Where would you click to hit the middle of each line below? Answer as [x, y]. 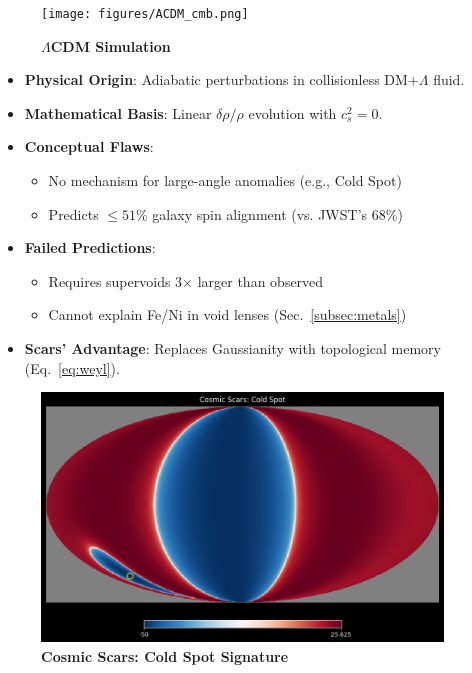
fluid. [449, 79]
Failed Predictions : [90, 247]
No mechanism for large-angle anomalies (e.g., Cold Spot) [225, 180]
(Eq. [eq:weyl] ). [72, 367]
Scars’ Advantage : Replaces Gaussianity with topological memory [232, 348]
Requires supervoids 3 [115, 280]
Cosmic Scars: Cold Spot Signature [165, 655]
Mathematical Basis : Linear [118, 112]
